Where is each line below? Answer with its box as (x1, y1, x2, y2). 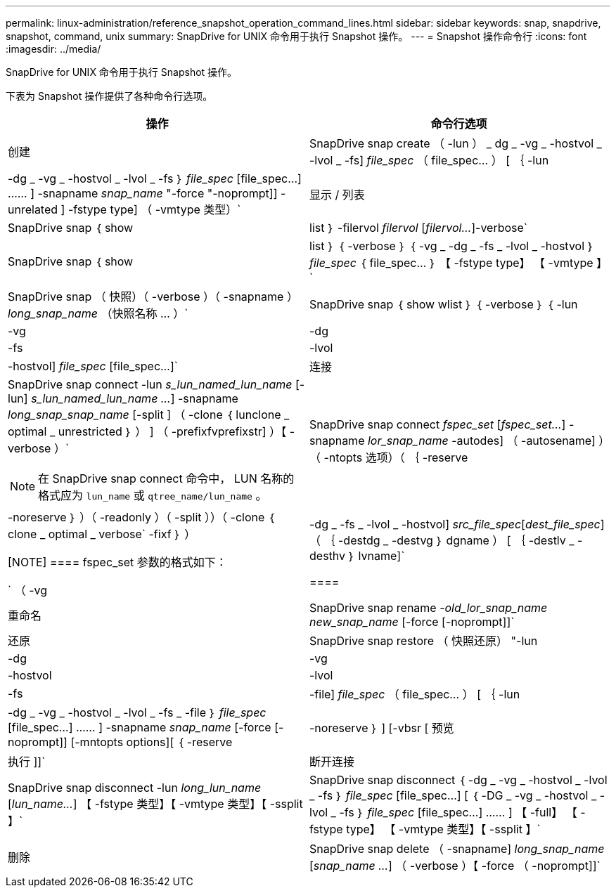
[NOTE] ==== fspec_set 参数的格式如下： (8, 555, 227, 569)
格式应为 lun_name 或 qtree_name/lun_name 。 (38, 488, 267, 502)
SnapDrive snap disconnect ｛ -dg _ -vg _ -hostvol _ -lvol (309, 773, 608, 787)
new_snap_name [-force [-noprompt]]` (309, 615, 515, 629)
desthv (309, 549, 346, 563)
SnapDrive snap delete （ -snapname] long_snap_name (309, 842, 605, 856)
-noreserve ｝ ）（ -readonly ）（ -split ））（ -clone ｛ (8, 510, 275, 524)
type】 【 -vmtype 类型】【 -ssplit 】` (346, 822, 541, 836)
